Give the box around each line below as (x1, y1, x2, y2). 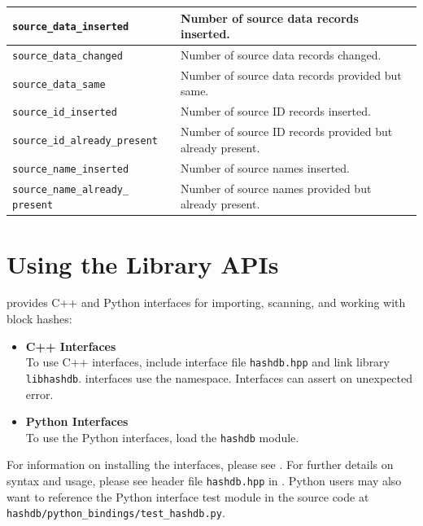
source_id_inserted (12, 107, 117, 119)
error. (25, 385, 54, 402)
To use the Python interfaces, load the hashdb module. (25, 428, 299, 445)
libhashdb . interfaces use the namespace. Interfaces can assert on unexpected (25, 369, 413, 386)
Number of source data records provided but (180, 66, 402, 83)
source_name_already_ (12, 183, 129, 195)
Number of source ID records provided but (180, 123, 393, 140)
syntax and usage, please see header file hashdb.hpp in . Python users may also (7, 472, 402, 489)
